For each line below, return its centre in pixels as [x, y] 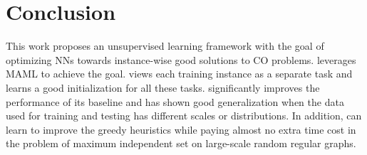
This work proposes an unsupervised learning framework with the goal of [165, 46]
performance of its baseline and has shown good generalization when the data [175, 101]
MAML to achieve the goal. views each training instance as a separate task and [179, 74]
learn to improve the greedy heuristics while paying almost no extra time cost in [181, 129]
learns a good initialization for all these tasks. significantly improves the [163, 87]
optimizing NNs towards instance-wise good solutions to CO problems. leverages [181, 59]
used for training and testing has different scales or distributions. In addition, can [184, 116]
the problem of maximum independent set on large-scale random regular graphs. [181, 143]
